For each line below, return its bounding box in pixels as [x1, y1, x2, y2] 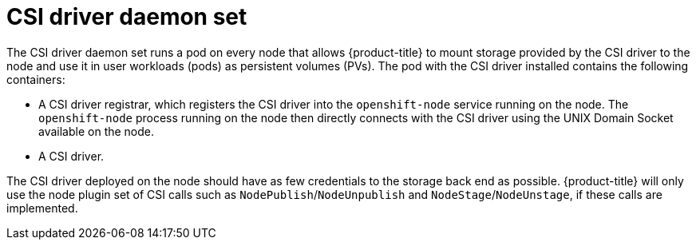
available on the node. [38, 124, 155, 138]
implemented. [6, 200, 78, 215]
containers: [6, 72, 65, 86]
